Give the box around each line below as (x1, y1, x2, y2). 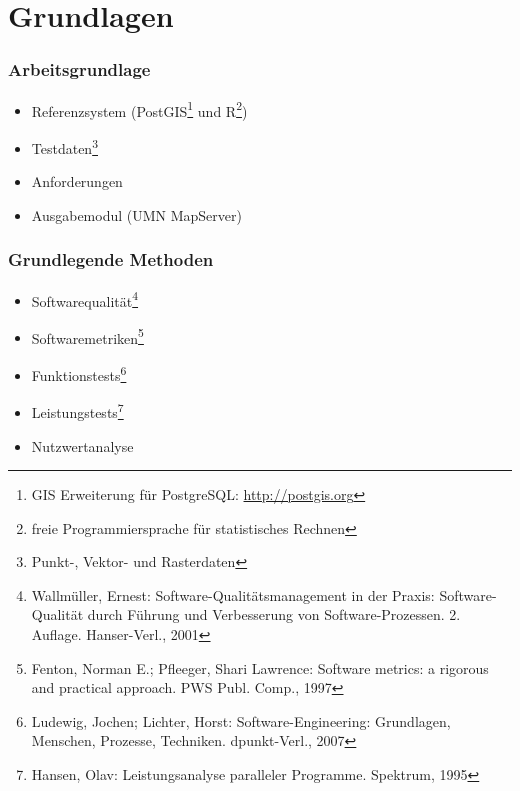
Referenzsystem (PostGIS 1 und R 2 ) (31, 97, 248, 121)
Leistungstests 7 (31, 399, 124, 422)
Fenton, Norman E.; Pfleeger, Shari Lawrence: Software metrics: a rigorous (31, 657, 489, 678)
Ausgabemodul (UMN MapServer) (31, 204, 242, 225)
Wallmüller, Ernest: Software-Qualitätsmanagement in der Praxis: (31, 584, 435, 605)
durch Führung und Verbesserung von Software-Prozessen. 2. (87, 604, 461, 625)
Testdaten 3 (31, 134, 98, 158)
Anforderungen (31, 171, 123, 192)
